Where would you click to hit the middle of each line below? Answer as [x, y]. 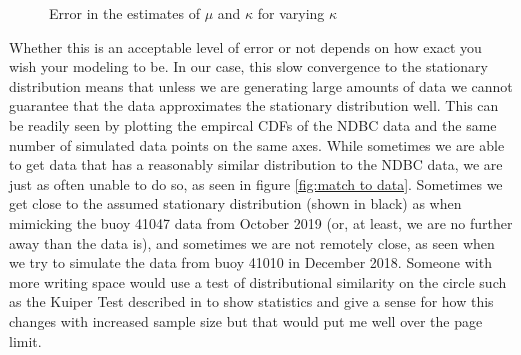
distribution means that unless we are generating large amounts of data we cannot [261, 85]
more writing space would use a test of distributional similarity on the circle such [258, 281]
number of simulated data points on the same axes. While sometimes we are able [257, 144]
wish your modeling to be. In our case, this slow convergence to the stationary [248, 66]
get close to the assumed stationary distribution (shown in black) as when [235, 203]
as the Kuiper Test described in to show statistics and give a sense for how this [251, 301]
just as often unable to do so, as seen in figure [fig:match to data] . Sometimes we [256, 183]
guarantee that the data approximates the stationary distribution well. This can [254, 105]
